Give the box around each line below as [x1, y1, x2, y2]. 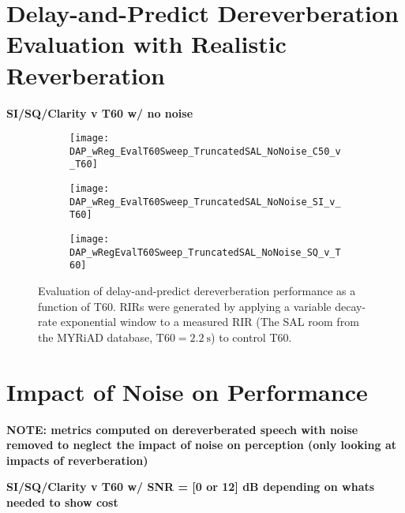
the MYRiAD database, [38, 328, 153, 345]
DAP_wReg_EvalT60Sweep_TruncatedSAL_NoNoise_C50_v [69, 145, 341, 157]
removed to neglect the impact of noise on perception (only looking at [6, 436, 397, 453]
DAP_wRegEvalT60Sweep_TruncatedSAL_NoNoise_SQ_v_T [69, 246, 341, 258]
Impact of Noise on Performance [6, 375, 368, 407]
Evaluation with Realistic [6, 28, 287, 60]
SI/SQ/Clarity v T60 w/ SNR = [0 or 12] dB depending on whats [6, 478, 375, 495]
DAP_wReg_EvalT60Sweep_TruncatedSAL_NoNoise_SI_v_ [69, 196, 341, 208]
